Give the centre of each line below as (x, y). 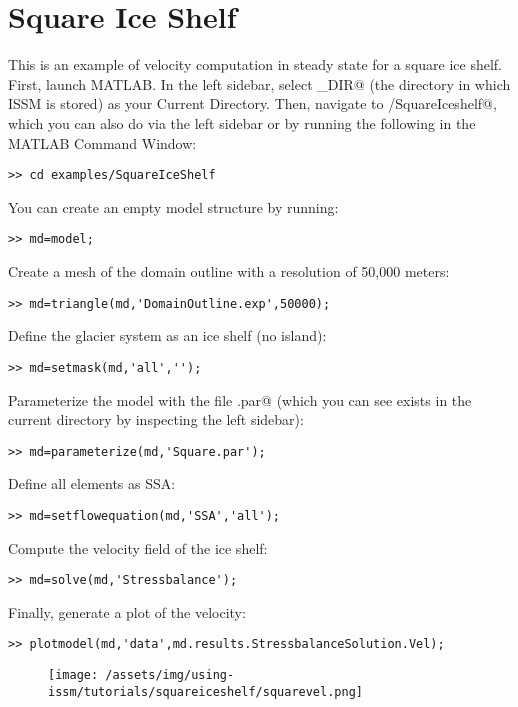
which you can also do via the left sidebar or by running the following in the (242, 122)
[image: (73, 675)
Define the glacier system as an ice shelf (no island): (167, 335)
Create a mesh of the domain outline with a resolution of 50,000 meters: (229, 271)
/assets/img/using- (170, 675)
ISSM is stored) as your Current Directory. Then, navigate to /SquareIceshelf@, (252, 103)
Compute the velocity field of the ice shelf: (138, 547)
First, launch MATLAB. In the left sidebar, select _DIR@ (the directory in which (259, 83)
